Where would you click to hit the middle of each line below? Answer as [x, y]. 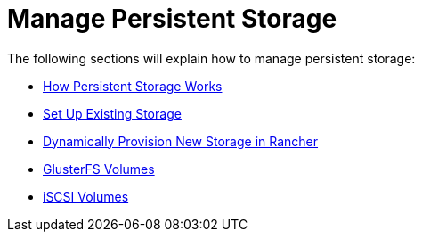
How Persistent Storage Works [133, 86]
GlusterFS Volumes [99, 169]
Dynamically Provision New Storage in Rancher [181, 141]
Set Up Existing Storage [112, 113]
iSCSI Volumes [86, 196]
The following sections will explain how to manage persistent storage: [211, 58]
